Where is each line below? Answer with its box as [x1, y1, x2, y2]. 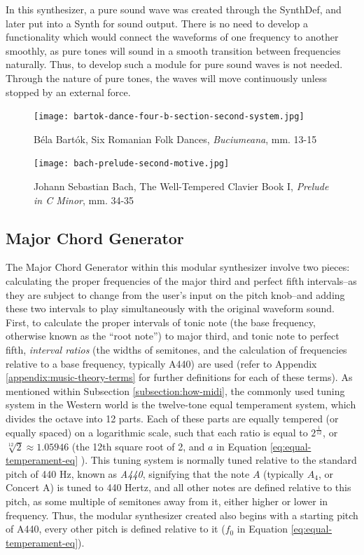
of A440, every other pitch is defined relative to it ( [6, 521, 225, 536]
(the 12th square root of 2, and [71, 439, 205, 453]
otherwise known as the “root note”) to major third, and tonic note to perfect [6, 328, 339, 343]
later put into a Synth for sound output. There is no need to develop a [6, 15, 308, 30]
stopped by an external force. [6, 84, 131, 99]
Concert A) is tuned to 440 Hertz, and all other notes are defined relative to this [6, 480, 351, 495]
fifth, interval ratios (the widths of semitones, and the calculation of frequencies [6, 342, 347, 357]
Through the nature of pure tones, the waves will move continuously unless [6, 70, 327, 85]
